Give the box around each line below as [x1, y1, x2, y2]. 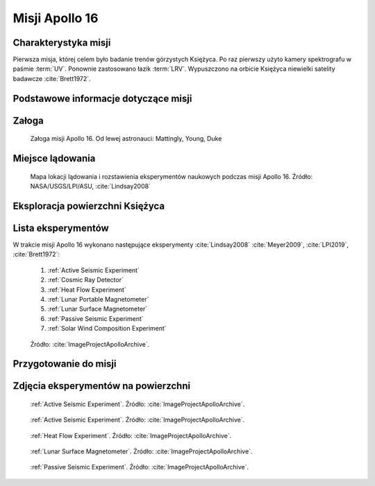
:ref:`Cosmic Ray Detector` [47, 276, 124, 284]
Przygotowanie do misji [12, 358, 117, 370]
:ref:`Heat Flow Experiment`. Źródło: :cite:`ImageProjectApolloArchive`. [30, 431, 232, 440]
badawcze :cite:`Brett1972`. [12, 74, 91, 83]
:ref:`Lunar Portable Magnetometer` [47, 295, 149, 303]
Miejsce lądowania [12, 153, 96, 164]
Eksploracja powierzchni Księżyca [12, 200, 165, 211]
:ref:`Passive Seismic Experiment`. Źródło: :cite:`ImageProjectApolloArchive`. [30, 463, 249, 471]
